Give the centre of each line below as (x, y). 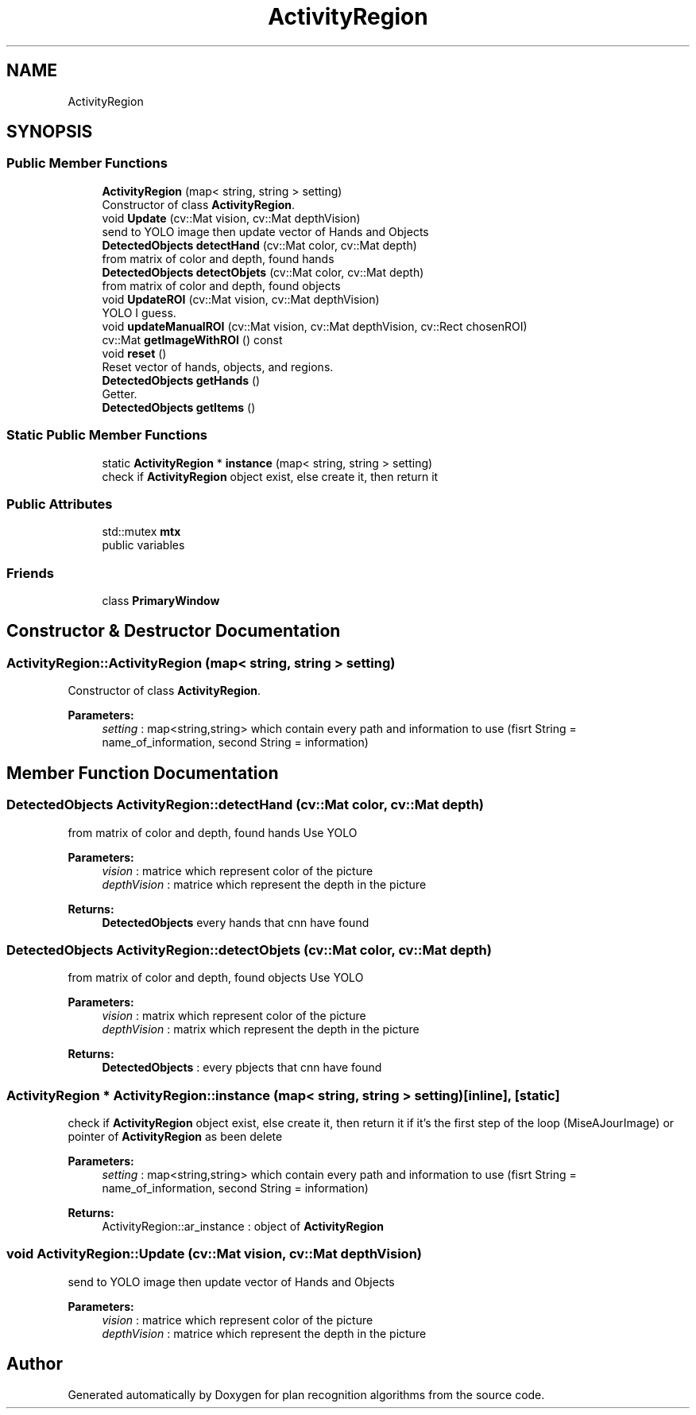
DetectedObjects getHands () (181, 380)
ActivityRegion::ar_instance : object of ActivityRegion (243, 1226)
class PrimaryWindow (161, 601)
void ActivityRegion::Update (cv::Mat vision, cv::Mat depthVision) (214, 1254)
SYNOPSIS (50, 132)
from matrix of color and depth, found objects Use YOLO (216, 978)
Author (35, 1364)
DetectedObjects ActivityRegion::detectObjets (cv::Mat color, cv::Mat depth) (249, 950)
